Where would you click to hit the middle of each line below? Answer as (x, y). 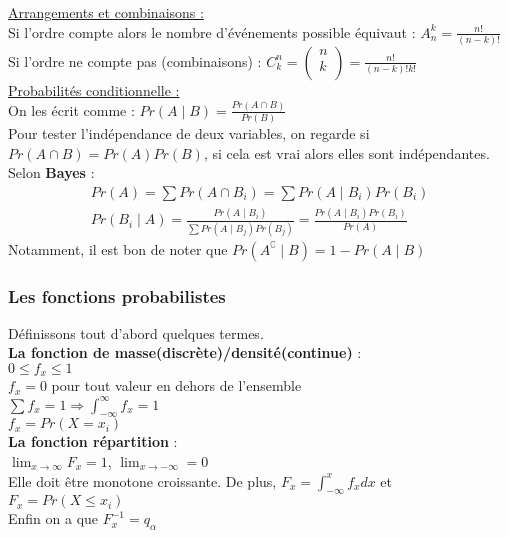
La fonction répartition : (93, 441)
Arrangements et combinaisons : (106, 12)
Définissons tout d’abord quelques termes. (136, 332)
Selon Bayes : (51, 172)
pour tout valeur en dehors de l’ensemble (176, 385)
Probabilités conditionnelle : (94, 89)
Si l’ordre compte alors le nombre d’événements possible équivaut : (212, 31)
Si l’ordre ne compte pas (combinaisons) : (135, 60)
